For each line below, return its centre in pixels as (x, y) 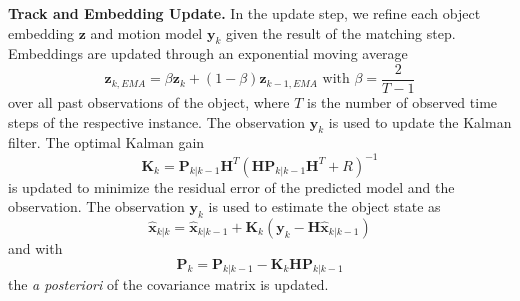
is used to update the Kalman (420, 121)
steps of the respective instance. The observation (157, 121)
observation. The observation (96, 206)
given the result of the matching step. (340, 32)
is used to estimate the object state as (324, 206)
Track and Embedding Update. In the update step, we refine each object (244, 13)
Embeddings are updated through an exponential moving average (208, 53)
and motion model (146, 32)
